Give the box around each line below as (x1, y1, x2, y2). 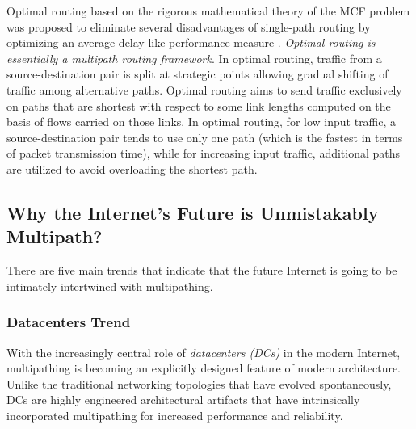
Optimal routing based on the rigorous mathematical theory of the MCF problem (6, 2, 410, 19)
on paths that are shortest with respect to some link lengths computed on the (6, 97, 391, 114)
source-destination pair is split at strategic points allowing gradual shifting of (6, 65, 389, 82)
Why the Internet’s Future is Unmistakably (6, 200, 379, 225)
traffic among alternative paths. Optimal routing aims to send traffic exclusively (6, 81, 402, 98)
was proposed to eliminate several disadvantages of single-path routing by (6, 18, 371, 35)
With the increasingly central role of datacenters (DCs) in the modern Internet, (6, 343, 401, 360)
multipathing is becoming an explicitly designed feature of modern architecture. (6, 360, 401, 376)
